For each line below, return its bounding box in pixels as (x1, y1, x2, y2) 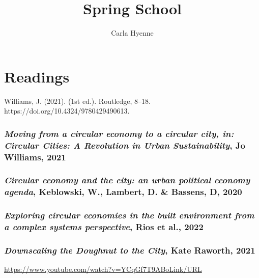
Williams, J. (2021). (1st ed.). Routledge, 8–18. (4, 95, 151, 106)
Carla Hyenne (111, 27, 154, 38)
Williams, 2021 (4, 150, 66, 163)
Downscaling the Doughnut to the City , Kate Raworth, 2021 (4, 243, 255, 256)
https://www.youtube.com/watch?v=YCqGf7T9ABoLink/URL (4, 264, 202, 274)
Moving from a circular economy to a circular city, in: (4, 127, 234, 140)
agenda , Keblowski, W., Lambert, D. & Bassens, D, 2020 (4, 185, 242, 198)
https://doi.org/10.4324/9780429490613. (4, 105, 130, 116)
